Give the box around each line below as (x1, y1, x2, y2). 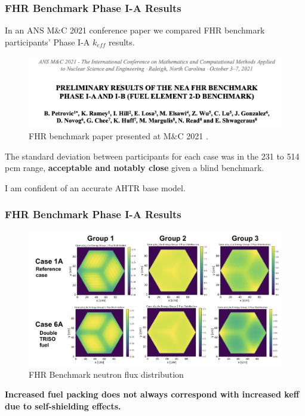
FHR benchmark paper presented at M (29, 129, 171, 142)
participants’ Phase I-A (5, 35, 90, 48)
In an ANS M (5, 24, 55, 36)
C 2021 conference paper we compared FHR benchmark (61, 24, 265, 36)
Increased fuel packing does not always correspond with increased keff (5, 388, 300, 400)
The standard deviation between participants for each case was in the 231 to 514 (5, 149, 300, 162)
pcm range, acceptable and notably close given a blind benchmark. (5, 161, 264, 174)
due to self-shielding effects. (5, 399, 121, 412)
